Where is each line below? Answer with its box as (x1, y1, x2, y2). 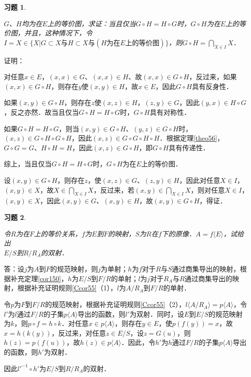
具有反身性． (192, 81, 233, 91)
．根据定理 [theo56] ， (159, 133, 224, 143)
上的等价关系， (34, 228, 82, 238)
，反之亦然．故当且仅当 (4, 107, 79, 117)
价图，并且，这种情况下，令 (4, 28, 92, 38)
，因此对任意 (179, 175, 220, 185)
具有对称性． (149, 107, 191, 117)
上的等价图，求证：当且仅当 (47, 18, 136, 28)
